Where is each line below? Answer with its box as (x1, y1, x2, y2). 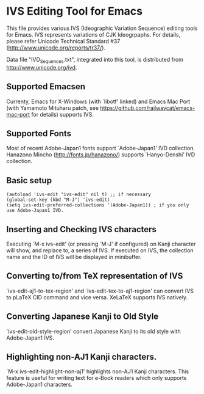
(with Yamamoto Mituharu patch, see (6, 104, 99, 111)
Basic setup (6, 175, 52, 186)
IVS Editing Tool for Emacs (6, 4, 143, 18)
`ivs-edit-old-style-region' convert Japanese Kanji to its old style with (6, 327, 181, 335)
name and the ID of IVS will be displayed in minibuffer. (6, 253, 142, 260)
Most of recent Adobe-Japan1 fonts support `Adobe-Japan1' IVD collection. (6, 145, 195, 152)
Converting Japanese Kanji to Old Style (6, 312, 159, 322)
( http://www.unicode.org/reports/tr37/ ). (6, 44, 105, 51)
